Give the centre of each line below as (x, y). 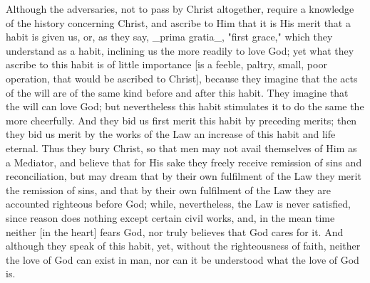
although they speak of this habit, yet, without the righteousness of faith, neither (183, 246)
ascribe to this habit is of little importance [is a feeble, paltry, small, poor (166, 64)
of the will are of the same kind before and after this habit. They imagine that (177, 92)
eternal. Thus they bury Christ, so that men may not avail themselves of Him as (181, 148)
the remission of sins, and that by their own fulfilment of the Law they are (169, 189)
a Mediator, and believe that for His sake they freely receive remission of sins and (184, 162)
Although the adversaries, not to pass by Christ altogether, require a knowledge (180, 9)
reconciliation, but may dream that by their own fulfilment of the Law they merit (184, 176)
